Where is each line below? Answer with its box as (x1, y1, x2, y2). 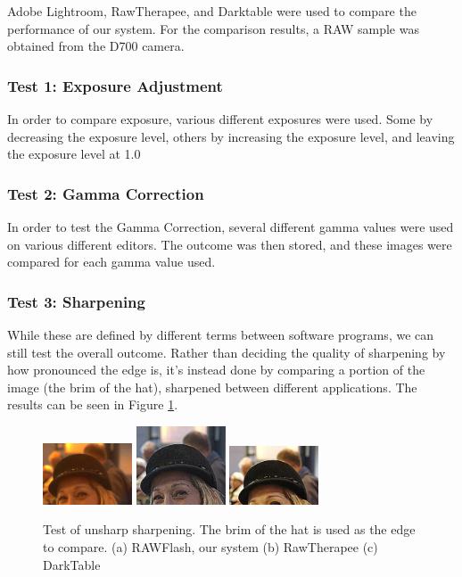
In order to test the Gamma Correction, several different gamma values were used (7, 218, 454, 235)
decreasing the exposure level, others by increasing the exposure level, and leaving (7, 127, 455, 145)
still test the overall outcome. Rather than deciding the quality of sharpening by (7, 342, 446, 361)
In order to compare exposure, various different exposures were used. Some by (7, 110, 433, 128)
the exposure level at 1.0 (7, 144, 141, 163)
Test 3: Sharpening (7, 290, 145, 312)
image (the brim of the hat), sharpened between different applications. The (7, 377, 417, 396)
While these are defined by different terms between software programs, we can (7, 326, 434, 343)
